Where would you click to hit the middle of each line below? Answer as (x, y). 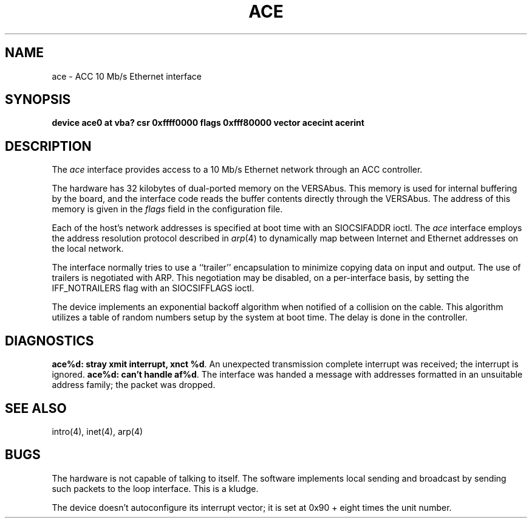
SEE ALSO (36, 408)
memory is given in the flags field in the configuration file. (167, 209)
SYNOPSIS (38, 100)
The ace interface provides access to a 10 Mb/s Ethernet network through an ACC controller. (237, 170)
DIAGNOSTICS (49, 341)
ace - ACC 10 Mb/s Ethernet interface (127, 76)
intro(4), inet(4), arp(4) (97, 431)
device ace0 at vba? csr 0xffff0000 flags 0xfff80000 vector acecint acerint (208, 123)
